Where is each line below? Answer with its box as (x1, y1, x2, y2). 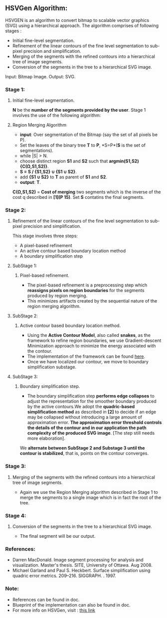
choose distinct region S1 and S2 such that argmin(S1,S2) (19, 158, 139, 164)
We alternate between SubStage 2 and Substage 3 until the (19, 445, 145, 451)
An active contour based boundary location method (19, 248, 126, 254)
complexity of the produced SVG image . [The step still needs (27, 430, 155, 436)
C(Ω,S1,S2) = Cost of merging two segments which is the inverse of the (12, 189, 161, 195)
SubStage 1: (12, 263, 37, 269)
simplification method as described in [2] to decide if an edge (27, 409, 156, 415)
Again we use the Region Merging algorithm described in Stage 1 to (19, 489, 158, 495)
